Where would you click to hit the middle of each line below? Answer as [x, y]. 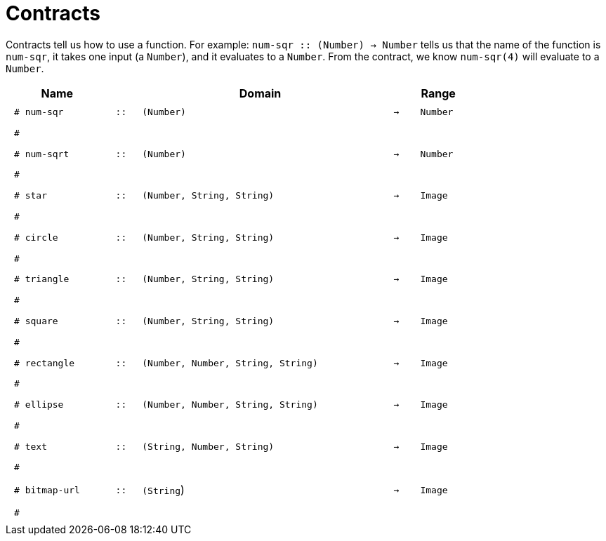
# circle [36, 237]
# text [31, 446]
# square [36, 321]
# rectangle [45, 363]
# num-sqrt [42, 154]
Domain [260, 93]
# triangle [42, 279]
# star [31, 196]
